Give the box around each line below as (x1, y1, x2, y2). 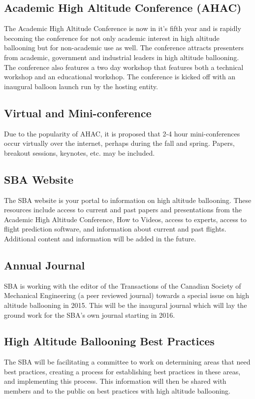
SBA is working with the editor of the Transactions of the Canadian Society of (4, 280, 241, 291)
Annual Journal (4, 257, 85, 272)
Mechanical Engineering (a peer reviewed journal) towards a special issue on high (4, 290, 250, 300)
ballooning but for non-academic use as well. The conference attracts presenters (4, 42, 244, 53)
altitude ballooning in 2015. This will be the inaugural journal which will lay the (4, 299, 247, 310)
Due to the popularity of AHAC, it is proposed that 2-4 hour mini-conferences (4, 128, 240, 138)
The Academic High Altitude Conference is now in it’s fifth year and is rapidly (4, 23, 241, 33)
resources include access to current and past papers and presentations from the (4, 204, 242, 215)
